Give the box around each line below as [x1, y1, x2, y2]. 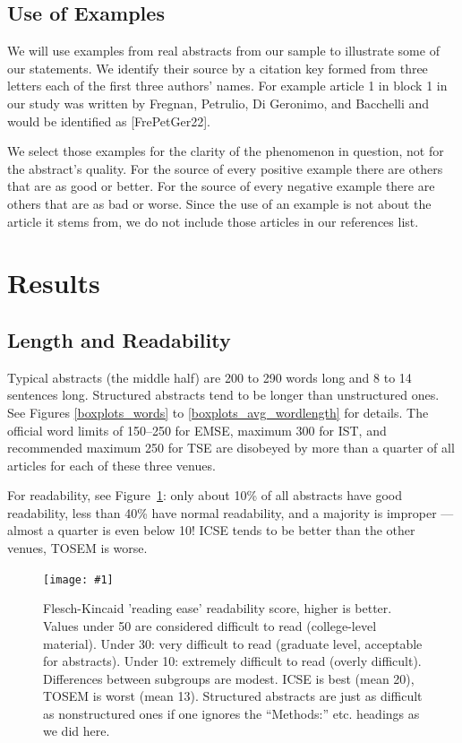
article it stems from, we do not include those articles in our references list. [7, 212, 419, 230]
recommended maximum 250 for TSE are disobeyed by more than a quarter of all [7, 438, 455, 457]
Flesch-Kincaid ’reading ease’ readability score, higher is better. [43, 599, 392, 618]
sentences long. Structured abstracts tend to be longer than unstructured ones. [7, 385, 440, 404]
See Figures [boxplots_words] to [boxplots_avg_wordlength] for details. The [7, 402, 429, 421]
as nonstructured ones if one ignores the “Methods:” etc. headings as [43, 704, 420, 722]
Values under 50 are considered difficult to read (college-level [43, 616, 377, 635]
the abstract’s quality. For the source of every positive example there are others [7, 159, 443, 177]
